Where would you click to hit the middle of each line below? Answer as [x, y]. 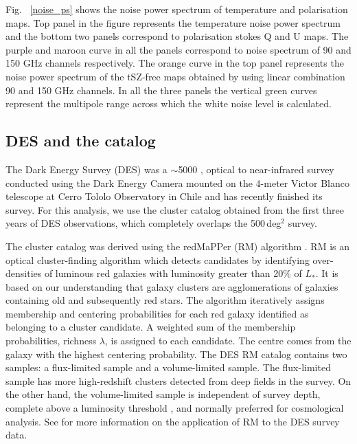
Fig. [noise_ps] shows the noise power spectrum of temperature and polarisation [177, 9]
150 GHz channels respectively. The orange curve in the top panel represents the [175, 63]
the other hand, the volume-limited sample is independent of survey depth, [163, 394]
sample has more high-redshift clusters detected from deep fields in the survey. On [178, 380]
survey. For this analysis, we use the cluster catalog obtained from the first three [175, 209]
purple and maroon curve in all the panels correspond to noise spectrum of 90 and [178, 49]
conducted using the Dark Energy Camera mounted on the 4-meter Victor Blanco [177, 182]
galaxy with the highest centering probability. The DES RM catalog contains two [176, 354]
